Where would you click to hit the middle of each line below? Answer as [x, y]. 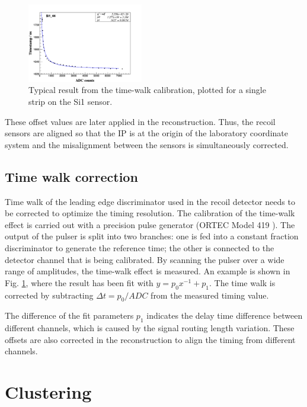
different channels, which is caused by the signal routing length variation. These [150, 328]
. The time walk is [242, 282]
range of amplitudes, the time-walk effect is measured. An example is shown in [148, 271]
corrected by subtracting [49, 295]
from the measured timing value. [210, 295]
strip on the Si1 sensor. [71, 102]
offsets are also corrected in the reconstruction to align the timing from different [150, 339]
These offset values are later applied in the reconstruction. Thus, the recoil [140, 121]
